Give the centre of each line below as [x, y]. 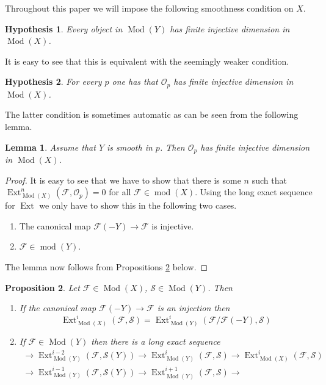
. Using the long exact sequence [254, 192]
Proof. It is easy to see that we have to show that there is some [123, 180]
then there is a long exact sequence [156, 341]
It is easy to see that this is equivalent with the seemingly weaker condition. [147, 61]
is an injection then [194, 308]
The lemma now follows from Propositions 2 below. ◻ [107, 267]
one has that [135, 81]
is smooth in [130, 147]
